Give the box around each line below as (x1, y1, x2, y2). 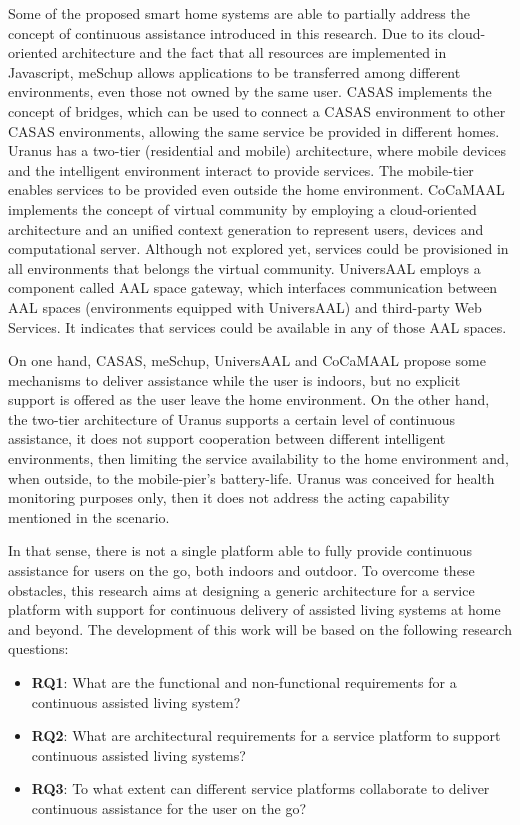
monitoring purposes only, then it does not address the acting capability (8, 487, 450, 508)
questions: (8, 638, 69, 659)
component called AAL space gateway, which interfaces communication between (8, 277, 498, 298)
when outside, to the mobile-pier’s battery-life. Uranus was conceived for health (8, 467, 495, 488)
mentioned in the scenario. (8, 506, 170, 527)
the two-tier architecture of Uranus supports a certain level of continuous (8, 408, 455, 429)
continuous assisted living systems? (31, 744, 246, 765)
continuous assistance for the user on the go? (31, 797, 307, 818)
